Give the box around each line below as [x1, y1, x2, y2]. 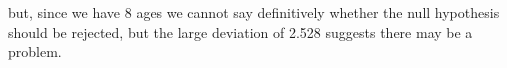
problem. [8, 41, 62, 62]
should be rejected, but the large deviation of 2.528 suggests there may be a [8, 21, 473, 42]
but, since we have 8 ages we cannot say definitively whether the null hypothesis [8, 2, 500, 22]
